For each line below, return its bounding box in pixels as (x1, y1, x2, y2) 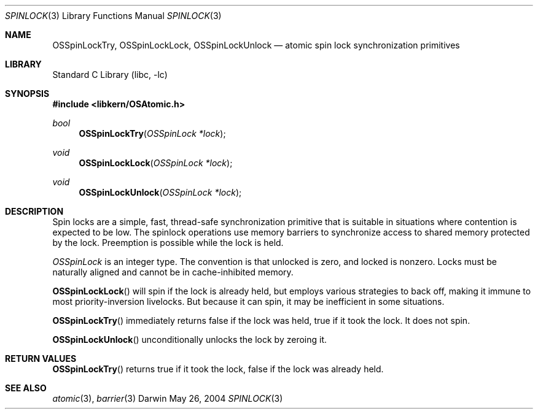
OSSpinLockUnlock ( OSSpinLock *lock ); (79, 187, 242, 197)
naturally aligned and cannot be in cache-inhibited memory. (52, 267, 294, 277)
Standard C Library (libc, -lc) (52, 69, 168, 80)
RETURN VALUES (5, 353, 77, 364)
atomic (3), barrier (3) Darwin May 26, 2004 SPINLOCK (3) (52, 393, 283, 404)
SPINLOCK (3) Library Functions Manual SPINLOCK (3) (5, 10, 222, 21)
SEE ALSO (5, 383, 47, 393)
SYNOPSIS (5, 88, 50, 99)
